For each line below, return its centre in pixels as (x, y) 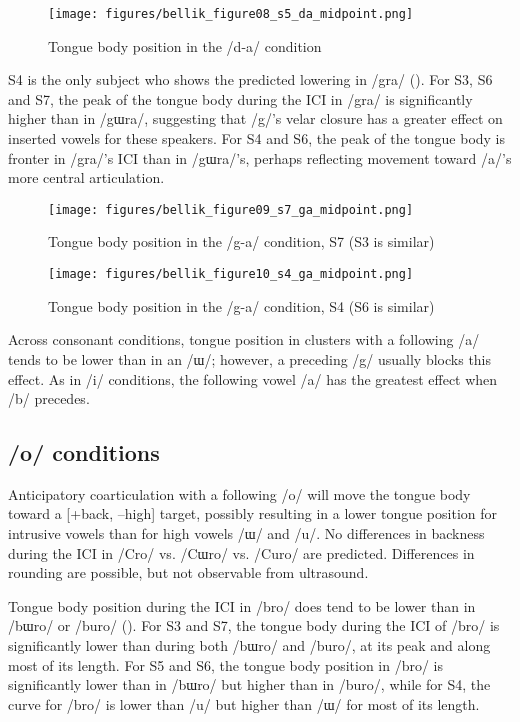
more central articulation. (86, 177)
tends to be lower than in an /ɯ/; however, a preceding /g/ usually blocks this (250, 358)
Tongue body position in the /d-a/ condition (185, 45)
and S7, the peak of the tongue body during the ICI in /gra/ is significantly (240, 98)
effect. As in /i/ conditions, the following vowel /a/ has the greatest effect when (253, 378)
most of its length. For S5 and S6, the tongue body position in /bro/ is (226, 664)
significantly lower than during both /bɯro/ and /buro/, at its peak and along (249, 645)
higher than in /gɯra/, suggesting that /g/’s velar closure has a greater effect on (255, 118)
